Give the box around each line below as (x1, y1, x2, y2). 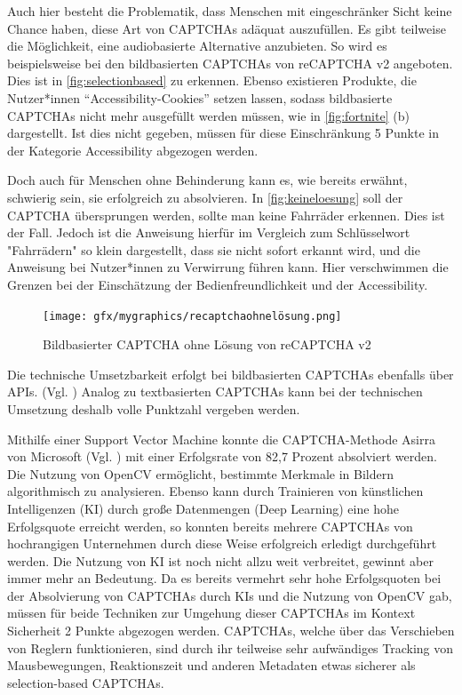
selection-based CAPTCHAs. (7, 673, 164, 691)
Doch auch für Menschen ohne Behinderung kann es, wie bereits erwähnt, (7, 171, 408, 189)
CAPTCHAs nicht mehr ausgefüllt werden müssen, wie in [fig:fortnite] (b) (7, 106, 410, 124)
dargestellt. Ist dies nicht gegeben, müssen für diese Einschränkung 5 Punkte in (7, 124, 439, 142)
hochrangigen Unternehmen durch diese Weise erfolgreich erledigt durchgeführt (7, 534, 437, 553)
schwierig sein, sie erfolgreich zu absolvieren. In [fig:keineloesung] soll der (7, 188, 403, 206)
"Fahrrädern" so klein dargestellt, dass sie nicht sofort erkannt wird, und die (7, 240, 420, 259)
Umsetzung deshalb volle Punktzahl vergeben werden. (7, 399, 300, 418)
